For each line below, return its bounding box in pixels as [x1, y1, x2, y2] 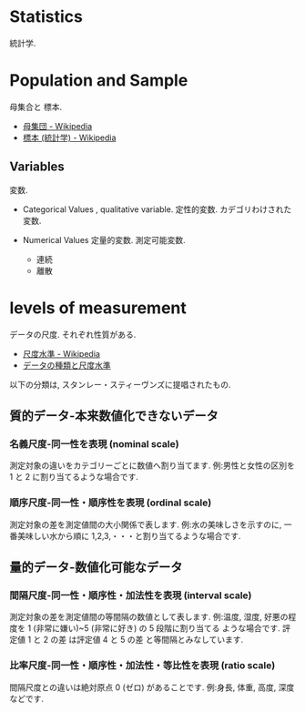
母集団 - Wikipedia [22, 120, 93, 131]
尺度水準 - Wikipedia [22, 348, 100, 359]
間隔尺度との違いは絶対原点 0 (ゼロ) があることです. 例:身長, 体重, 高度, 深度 [9, 681, 295, 693]
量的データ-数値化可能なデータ [9, 560, 183, 575]
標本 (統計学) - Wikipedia [22, 132, 117, 143]
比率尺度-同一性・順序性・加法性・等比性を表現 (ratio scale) [9, 659, 276, 672]
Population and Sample [9, 70, 188, 91]
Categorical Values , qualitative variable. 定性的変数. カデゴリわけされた [22, 203, 292, 215]
